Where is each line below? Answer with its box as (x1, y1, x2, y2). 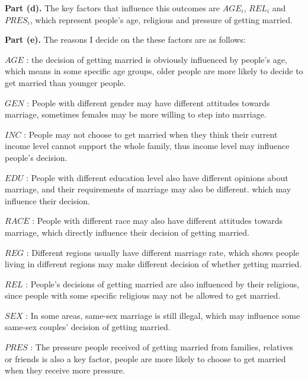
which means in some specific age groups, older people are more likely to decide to (5, 65, 303, 77)
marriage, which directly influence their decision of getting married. (5, 226, 249, 238)
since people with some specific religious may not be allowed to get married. (5, 289, 281, 302)
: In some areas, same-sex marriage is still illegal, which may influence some (25, 309, 300, 321)
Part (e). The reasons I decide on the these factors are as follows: (5, 33, 246, 46)
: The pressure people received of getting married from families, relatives (30, 341, 294, 353)
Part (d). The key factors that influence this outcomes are (5, 2, 220, 14)
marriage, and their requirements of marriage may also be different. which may (5, 183, 291, 195)
